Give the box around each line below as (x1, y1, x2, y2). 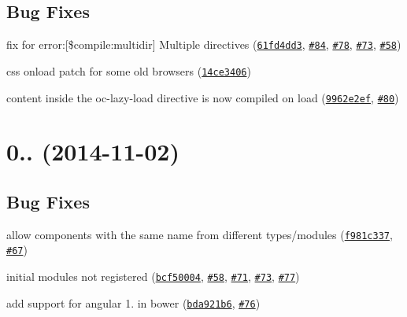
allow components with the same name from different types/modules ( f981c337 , (6, 226, 393, 242)
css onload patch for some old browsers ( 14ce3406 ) (6, 62, 251, 79)
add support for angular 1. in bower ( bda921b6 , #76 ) (6, 294, 261, 311)
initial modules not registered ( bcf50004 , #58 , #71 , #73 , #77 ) (6, 268, 300, 285)
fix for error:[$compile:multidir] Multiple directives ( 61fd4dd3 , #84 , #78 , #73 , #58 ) (6, 36, 401, 53)
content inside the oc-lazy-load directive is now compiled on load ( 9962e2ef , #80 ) (6, 89, 399, 105)
